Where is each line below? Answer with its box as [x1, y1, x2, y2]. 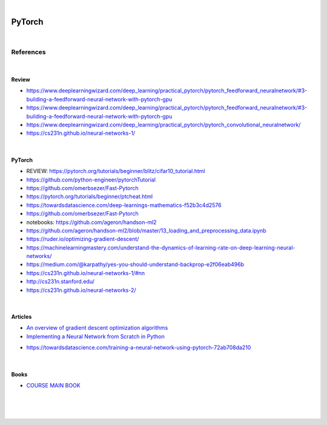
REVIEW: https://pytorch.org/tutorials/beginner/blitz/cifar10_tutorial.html [26, 168, 205, 175]
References [11, 47, 46, 56]
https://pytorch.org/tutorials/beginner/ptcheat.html [26, 193, 153, 200]
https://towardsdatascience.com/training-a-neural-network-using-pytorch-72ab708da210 [26, 344, 251, 352]
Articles [11, 313, 32, 321]
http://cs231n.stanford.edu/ [26, 278, 95, 285]
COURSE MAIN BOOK [26, 381, 81, 389]
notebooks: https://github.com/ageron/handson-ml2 [26, 219, 157, 226]
